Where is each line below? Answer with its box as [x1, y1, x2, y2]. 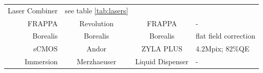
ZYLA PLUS [141, 43, 182, 54]
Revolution [79, 17, 114, 28]
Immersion [24, 56, 58, 67]
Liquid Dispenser [135, 56, 189, 67]
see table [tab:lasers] [65, 5, 128, 15]
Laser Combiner [8, 5, 58, 15]
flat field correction [196, 30, 255, 41]
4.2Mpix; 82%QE [196, 43, 250, 54]
